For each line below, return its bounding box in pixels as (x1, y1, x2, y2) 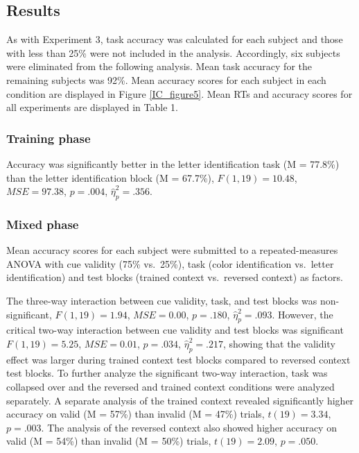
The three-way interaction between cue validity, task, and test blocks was (6, 293, 317, 307)
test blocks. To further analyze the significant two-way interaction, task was (6, 366, 328, 380)
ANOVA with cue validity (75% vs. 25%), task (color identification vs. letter (6, 256, 334, 271)
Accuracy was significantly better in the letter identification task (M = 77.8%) (6, 156, 340, 171)
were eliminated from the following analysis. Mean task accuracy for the (6, 59, 312, 74)
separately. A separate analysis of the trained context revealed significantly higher (6, 393, 354, 407)
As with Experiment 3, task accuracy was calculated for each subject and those (6, 32, 343, 46)
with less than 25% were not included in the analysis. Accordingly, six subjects (6, 45, 340, 60)
